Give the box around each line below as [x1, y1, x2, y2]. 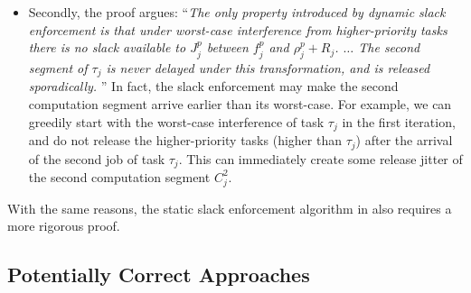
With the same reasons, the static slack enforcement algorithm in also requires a [7, 198, 452, 217]
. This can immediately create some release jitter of [178, 149, 463, 168]
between [206, 38, 249, 57]
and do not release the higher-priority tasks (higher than [28, 131, 342, 150]
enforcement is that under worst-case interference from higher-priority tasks [28, 20, 447, 39]
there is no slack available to [28, 38, 186, 57]
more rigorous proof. [7, 216, 120, 235]
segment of [28, 58, 88, 77]
